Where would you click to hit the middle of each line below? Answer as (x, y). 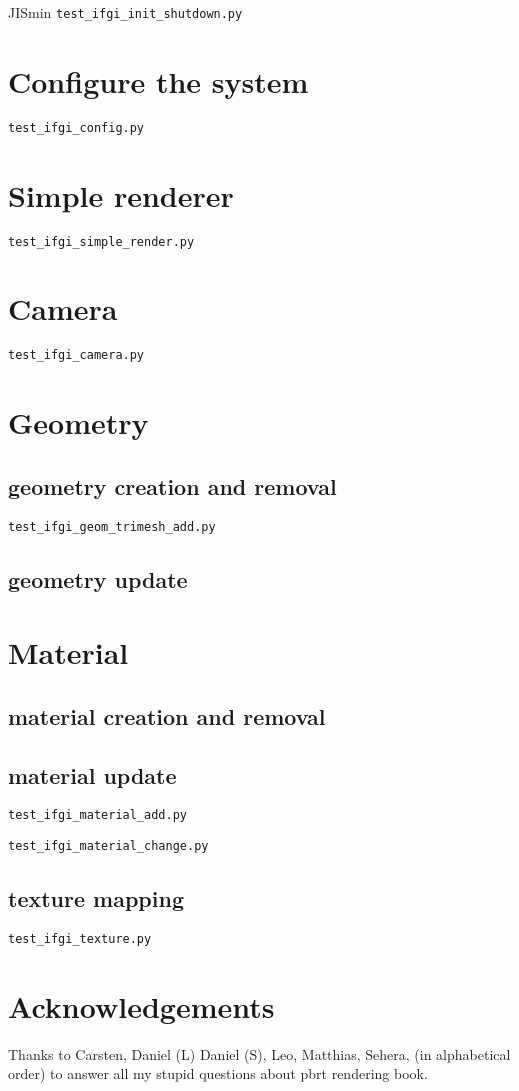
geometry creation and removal (172, 485)
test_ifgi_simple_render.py (101, 241)
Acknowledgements (141, 1005)
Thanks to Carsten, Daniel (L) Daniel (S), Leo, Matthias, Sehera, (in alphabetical (259, 1053)
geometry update (98, 578)
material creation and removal (167, 715)
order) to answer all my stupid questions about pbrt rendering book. (218, 1073)
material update (92, 774)
